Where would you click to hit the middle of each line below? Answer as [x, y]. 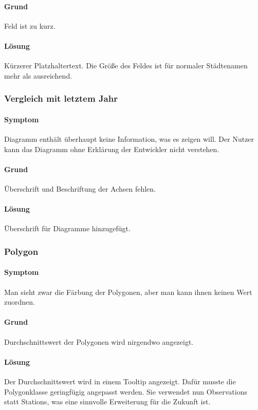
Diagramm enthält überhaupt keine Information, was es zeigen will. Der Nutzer [129, 139]
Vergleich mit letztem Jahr [61, 98]
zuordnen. [20, 302]
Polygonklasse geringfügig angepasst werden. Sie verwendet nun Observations [126, 391]
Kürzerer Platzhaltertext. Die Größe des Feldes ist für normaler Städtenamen [126, 66]
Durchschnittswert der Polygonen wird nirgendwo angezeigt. [99, 341]
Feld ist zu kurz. [30, 25]
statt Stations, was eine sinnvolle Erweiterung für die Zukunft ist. [107, 402]
